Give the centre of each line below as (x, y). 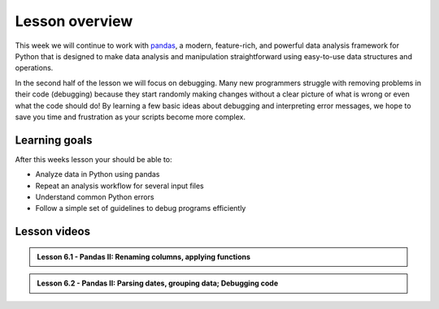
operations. (34, 68)
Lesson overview (74, 21)
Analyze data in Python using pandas (98, 174)
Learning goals (54, 140)
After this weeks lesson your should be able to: (93, 159)
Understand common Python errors (95, 197)
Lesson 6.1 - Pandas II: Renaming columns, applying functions (144, 256)
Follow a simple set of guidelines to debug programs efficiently (141, 208)
